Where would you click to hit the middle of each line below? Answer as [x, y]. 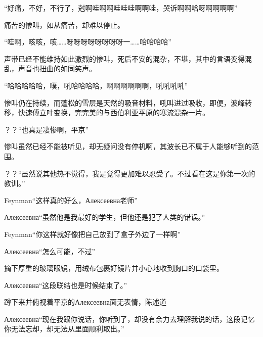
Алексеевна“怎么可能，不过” [50, 251]
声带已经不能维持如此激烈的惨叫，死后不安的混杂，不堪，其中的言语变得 [124, 58]
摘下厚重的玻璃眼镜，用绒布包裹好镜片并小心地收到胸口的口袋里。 [114, 268]
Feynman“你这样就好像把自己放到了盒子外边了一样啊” [93, 234]
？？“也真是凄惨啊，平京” [47, 129]
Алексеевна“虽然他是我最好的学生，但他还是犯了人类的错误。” [105, 217]
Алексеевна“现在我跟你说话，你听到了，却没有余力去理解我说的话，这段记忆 [129, 319]
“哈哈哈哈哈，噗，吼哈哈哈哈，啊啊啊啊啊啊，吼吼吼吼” [96, 85]
